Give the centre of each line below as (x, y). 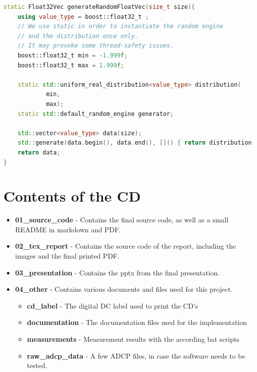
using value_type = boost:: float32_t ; (83, 17)
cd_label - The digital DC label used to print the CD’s (113, 305)
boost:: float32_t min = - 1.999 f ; (73, 55)
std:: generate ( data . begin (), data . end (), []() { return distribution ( (136, 143)
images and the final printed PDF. (67, 256)
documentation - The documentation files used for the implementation (137, 322)
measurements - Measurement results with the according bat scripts (133, 339)
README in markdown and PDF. (68, 229)
